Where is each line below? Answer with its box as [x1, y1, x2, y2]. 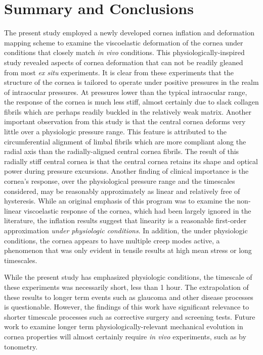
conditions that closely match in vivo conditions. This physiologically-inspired [4, 47, 245, 58]
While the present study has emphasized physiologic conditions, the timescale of [4, 272, 252, 282]
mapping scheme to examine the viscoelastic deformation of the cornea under [4, 37, 243, 47]
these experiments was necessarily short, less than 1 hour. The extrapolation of [4, 281, 249, 292]
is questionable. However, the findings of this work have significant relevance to [4, 301, 249, 312]
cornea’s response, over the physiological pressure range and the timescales [4, 176, 235, 186]
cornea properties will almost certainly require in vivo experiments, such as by [4, 331, 246, 341]
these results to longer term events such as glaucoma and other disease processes [4, 291, 253, 302]
